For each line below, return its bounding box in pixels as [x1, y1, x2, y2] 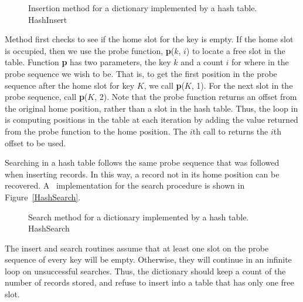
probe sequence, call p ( [5, 90, 88, 103]
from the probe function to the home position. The [5, 125, 188, 137]
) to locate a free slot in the [186, 44, 285, 56]
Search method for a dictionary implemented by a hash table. [28, 210, 249, 223]
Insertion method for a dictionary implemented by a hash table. [28, 2, 257, 14]
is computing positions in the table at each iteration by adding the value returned [5, 113, 298, 126]
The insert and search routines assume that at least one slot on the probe [5, 241, 269, 254]
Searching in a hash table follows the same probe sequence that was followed [5, 156, 280, 169]
